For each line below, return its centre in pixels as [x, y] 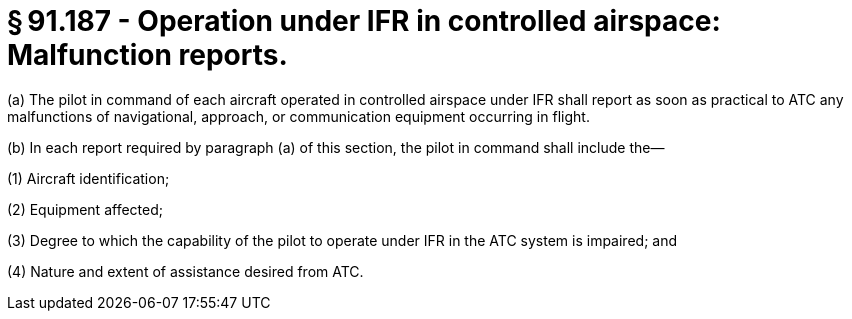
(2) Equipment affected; [85, 209]
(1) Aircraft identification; [88, 178]
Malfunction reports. [147, 55]
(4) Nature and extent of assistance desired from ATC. [185, 271]
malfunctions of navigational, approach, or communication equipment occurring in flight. [298, 116]
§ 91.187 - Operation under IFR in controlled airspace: [364, 21]
